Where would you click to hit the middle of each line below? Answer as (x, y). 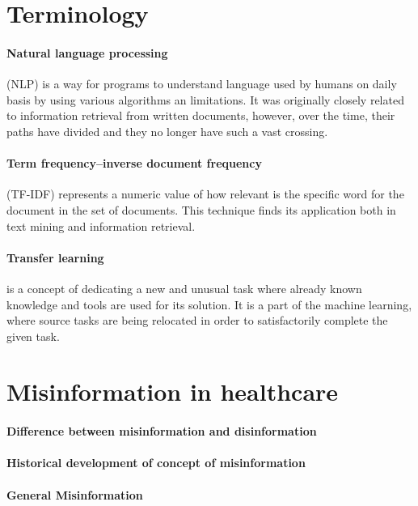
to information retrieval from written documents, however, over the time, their (201, 115)
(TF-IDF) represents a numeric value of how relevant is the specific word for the (205, 194)
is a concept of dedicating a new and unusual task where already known (184, 288)
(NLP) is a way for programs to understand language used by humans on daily (202, 84)
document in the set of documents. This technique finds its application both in (201, 209)
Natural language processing (87, 52)
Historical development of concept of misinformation (156, 463)
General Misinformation (75, 494)
